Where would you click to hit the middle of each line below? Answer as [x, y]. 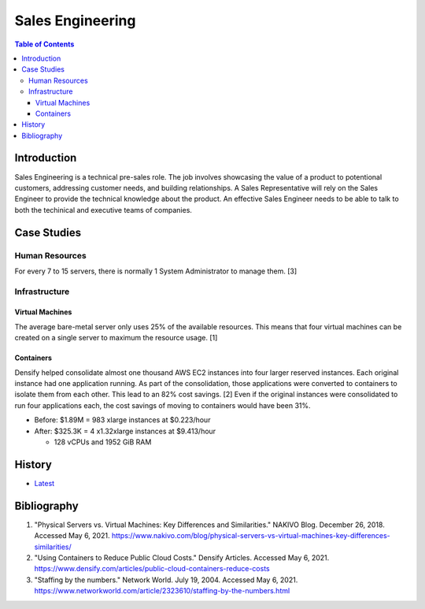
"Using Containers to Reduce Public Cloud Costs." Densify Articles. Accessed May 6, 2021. [182, 557]
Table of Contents [44, 44]
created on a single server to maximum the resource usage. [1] [116, 338]
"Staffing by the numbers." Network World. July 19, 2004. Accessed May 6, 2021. [166, 580]
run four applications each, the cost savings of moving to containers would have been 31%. [163, 405]
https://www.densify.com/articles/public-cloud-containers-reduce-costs [152, 569]
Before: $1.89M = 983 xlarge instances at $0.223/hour [122, 420]
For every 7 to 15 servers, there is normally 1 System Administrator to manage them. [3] [156, 271]
